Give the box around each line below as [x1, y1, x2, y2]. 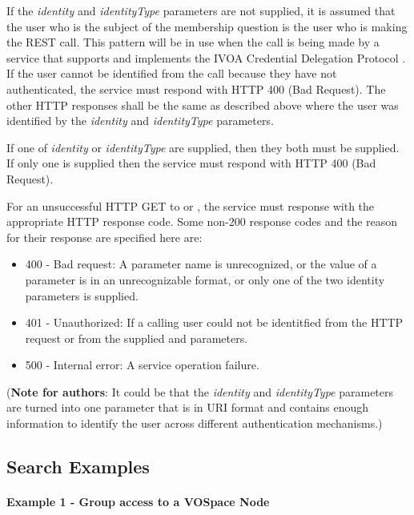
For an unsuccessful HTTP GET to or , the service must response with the [6, 197, 375, 214]
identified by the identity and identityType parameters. [6, 112, 274, 129]
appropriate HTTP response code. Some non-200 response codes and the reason [6, 213, 398, 230]
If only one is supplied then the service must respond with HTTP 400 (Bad [6, 155, 376, 171]
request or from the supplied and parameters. [25, 329, 248, 346]
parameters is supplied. [25, 287, 139, 304]
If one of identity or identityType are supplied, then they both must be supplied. [6, 139, 400, 155]
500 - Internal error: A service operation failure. [25, 356, 259, 373]
